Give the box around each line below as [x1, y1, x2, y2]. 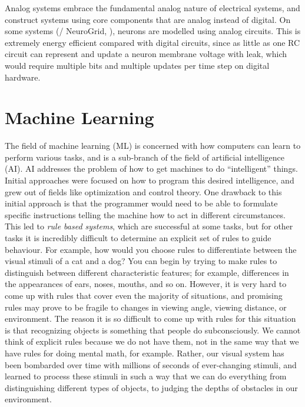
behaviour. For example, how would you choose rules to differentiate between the [5, 243, 297, 255]
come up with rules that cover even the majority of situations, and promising [5, 289, 283, 301]
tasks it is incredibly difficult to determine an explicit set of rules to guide [5, 232, 271, 244]
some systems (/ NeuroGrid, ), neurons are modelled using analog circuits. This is [5, 25, 301, 37]
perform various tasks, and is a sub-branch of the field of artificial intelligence [5, 151, 285, 163]
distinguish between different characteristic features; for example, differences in [5, 266, 289, 278]
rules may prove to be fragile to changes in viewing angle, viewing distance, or [5, 301, 287, 313]
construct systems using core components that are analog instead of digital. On [5, 13, 291, 25]
